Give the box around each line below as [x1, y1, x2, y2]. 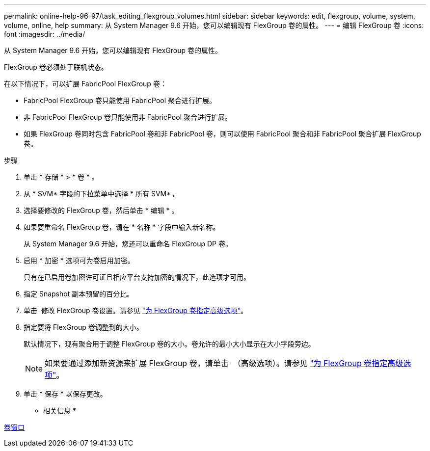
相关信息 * [43, 406, 76, 415]
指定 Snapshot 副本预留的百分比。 [24, 290, 134, 298]
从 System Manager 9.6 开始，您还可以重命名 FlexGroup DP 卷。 [24, 239, 232, 248]
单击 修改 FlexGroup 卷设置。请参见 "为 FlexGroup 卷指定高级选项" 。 [24, 306, 248, 315]
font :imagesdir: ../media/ [4, 30, 85, 38]
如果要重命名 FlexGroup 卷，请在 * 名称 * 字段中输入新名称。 [24, 223, 220, 231]
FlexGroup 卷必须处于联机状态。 [4, 63, 108, 71]
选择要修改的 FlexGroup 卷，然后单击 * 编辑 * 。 [24, 206, 179, 214]
